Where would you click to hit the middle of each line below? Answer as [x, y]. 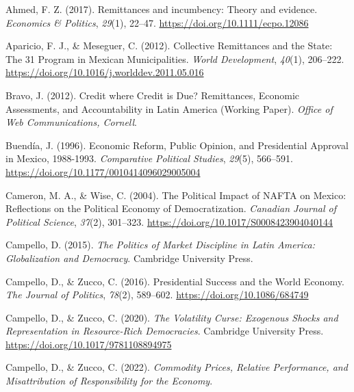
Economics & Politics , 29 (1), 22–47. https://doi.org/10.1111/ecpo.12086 [157, 22]
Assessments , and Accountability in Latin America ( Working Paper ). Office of [169, 108]
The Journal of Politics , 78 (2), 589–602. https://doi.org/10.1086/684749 [157, 295]
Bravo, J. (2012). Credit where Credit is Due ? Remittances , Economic [153, 95]
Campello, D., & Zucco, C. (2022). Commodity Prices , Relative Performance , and [177, 367]
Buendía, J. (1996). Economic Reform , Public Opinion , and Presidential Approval [177, 145]
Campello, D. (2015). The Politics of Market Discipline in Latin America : [161, 245]
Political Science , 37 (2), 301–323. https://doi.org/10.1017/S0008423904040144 [169, 221]
